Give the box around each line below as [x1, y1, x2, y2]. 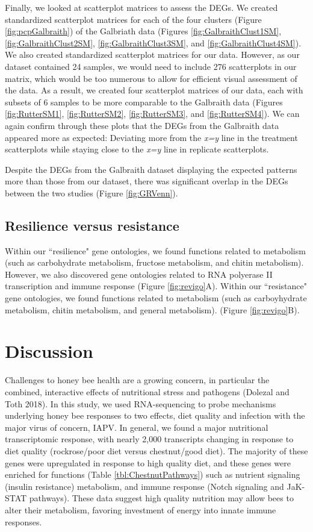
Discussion [5, 339, 93, 363]
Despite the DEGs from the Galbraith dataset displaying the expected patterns [5, 163, 297, 175]
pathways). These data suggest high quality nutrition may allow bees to [29, 492, 294, 504]
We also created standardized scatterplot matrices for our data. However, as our [5, 48, 300, 61]
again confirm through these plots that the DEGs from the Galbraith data [5, 119, 279, 131]
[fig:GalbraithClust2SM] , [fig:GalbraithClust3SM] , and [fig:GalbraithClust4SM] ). [5, 36, 302, 49]
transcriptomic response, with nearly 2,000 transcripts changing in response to [5, 433, 294, 445]
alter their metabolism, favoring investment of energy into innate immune [5, 503, 276, 516]
